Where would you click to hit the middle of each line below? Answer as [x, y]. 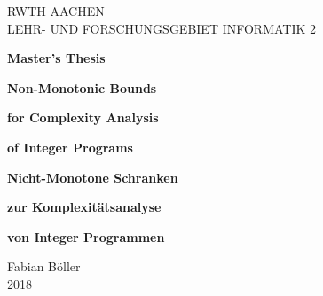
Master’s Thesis [56, 58]
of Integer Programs [70, 147]
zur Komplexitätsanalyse [84, 207]
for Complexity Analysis [83, 117]
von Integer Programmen [86, 236]
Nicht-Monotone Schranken [93, 177]
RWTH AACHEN [56, 11]
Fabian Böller [44, 266]
